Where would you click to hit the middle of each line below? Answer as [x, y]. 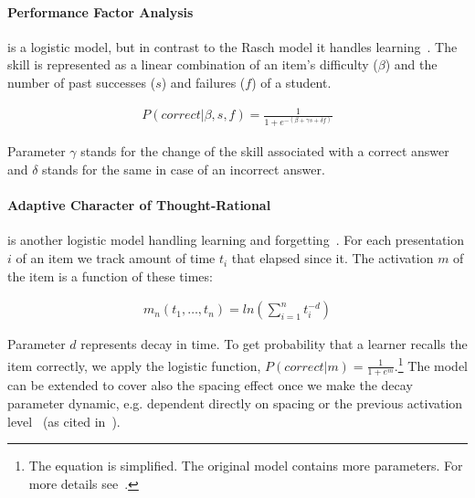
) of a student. [291, 82]
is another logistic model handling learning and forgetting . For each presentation [236, 240]
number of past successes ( [82, 82]
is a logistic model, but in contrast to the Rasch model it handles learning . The [232, 46]
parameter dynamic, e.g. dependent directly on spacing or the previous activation [235, 403]
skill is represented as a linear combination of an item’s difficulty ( [193, 64]
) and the [411, 64]
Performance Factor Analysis [100, 11]
